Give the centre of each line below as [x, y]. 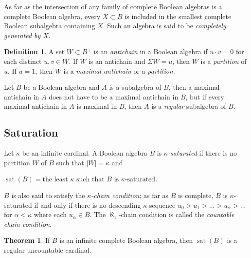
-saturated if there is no [202, 153]
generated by [22, 35]
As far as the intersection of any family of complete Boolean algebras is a [113, 6]
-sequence [161, 205]
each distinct [23, 61]
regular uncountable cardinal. [48, 249]
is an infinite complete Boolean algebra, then [126, 240]
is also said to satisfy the [48, 195]
